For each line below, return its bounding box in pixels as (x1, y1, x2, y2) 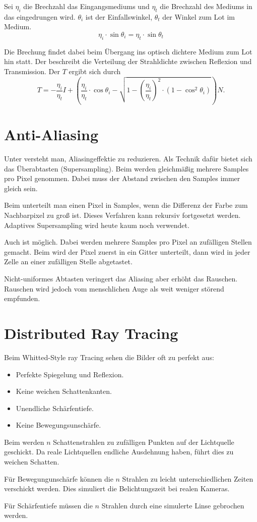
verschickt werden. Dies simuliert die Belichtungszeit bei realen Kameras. (4, 483, 230, 494)
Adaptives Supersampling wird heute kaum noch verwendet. (4, 219, 189, 230)
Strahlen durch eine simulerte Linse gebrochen (101, 500, 244, 510)
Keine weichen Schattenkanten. (16, 386, 112, 396)
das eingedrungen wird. (4, 11, 76, 22)
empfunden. (4, 293, 40, 304)
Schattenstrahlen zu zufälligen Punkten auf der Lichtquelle (53, 436, 234, 447)
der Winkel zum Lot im (162, 11, 235, 22)
